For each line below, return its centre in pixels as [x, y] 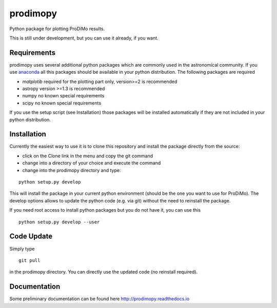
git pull [29, 260]
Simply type [22, 249]
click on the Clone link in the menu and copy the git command [88, 156]
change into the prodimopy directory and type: [72, 170]
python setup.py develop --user [59, 222]
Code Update [31, 237]
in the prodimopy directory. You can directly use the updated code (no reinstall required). [103, 272]
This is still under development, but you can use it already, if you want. [84, 38]
